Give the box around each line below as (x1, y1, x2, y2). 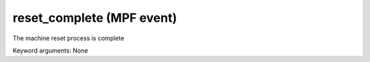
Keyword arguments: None (12, 46, 88, 55)
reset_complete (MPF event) (12, 10, 177, 25)
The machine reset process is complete (12, 34, 125, 42)
